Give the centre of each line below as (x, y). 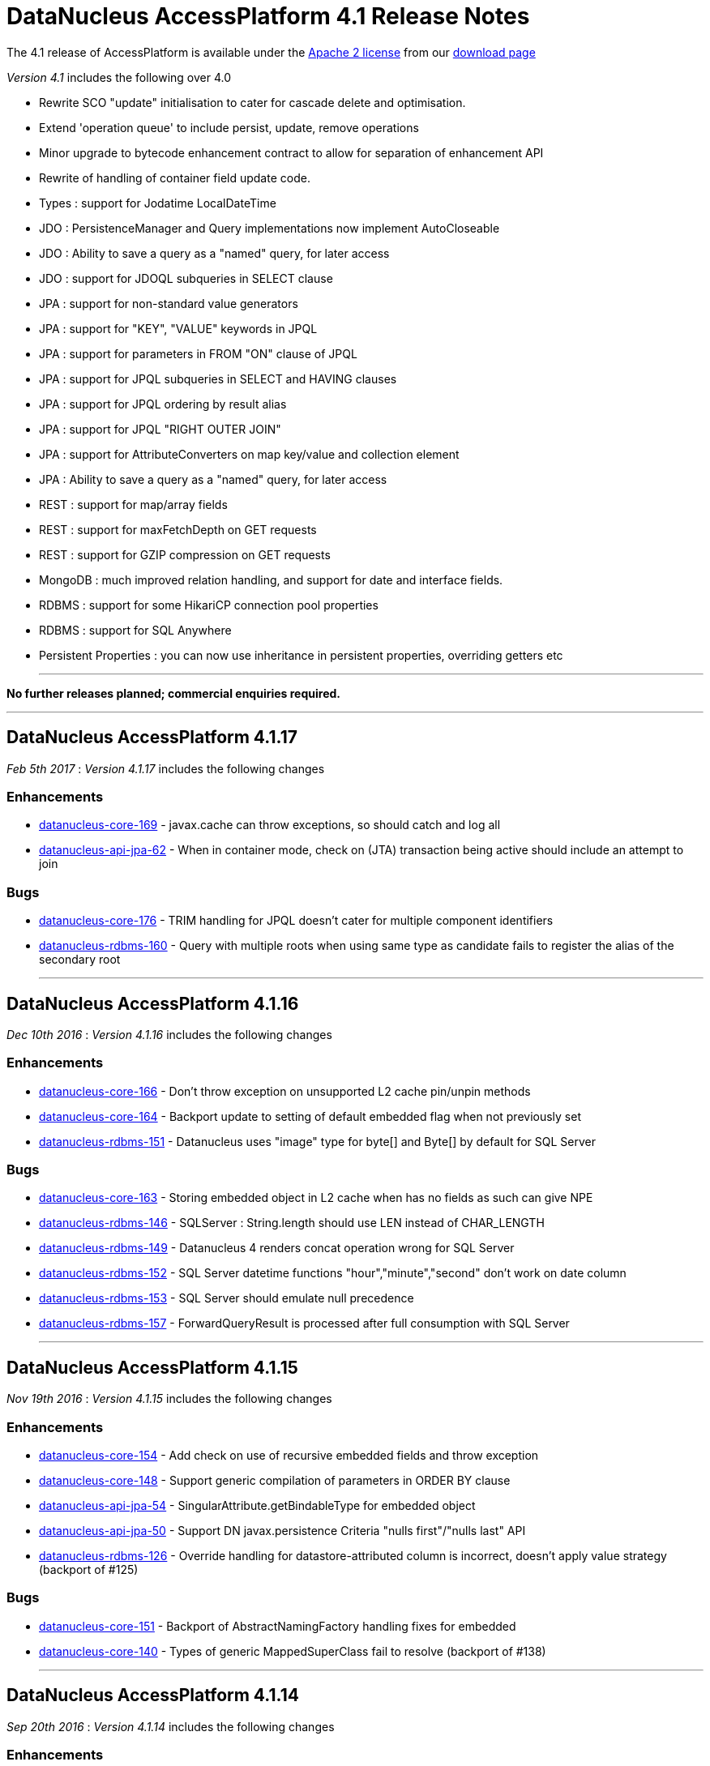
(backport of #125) (89, 1570)
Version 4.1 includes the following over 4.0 (119, 77)
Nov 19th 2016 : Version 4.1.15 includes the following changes (169, 1399)
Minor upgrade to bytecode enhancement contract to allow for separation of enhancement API (291, 152)
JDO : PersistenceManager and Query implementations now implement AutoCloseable (269, 228)
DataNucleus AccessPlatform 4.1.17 (152, 738)
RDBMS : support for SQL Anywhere (135, 630)
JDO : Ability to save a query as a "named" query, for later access (214, 253)
